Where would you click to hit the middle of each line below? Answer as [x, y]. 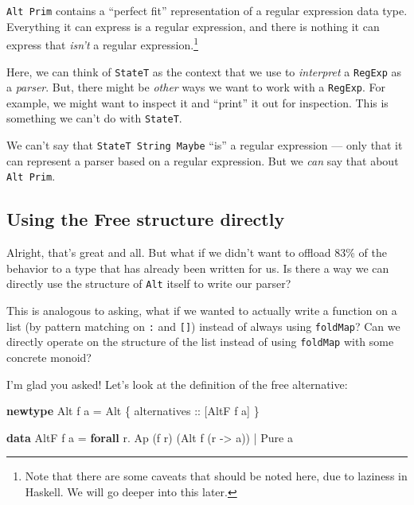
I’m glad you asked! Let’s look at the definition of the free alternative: [177, 384]
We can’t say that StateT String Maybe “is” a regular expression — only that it [205, 145]
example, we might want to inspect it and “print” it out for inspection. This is [197, 102]
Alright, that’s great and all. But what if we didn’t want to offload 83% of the [197, 252]
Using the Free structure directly [146, 219]
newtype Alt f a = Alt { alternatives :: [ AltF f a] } [133, 411]
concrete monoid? [49, 357]
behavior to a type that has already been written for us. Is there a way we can [198, 268]
